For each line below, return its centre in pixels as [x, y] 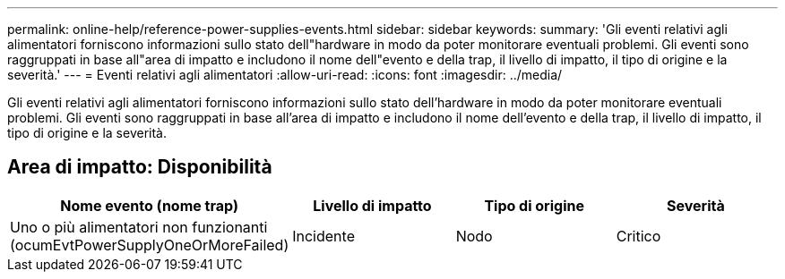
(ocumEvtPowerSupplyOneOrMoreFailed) [150, 245]
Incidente [323, 236]
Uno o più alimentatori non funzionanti [139, 227]
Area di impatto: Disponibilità [140, 167]
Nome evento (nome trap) [149, 205]
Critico [638, 236]
